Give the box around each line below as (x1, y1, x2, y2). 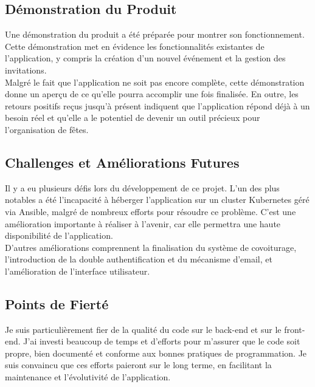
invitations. (5, 63, 47, 76)
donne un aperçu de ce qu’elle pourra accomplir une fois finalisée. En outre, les (5, 87, 299, 100)
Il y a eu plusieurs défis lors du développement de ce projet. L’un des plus (5, 181, 280, 194)
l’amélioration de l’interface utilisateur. (5, 264, 150, 277)
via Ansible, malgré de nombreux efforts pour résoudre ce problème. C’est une (5, 205, 296, 217)
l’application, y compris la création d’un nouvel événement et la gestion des (5, 52, 286, 64)
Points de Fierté (5, 294, 109, 313)
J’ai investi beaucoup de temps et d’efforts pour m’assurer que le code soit (23, 335, 300, 348)
